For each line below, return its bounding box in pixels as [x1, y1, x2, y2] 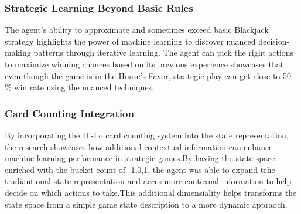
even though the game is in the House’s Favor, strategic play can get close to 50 [5, 69, 292, 81]
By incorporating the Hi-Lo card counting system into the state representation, [5, 129, 289, 141]
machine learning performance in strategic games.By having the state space [5, 152, 275, 164]
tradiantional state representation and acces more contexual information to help [5, 175, 292, 187]
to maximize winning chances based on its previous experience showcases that [5, 58, 284, 70]
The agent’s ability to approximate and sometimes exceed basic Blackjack [5, 23, 269, 36]
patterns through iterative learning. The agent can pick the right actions [33, 46, 294, 59]
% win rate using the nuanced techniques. [5, 81, 154, 93]
